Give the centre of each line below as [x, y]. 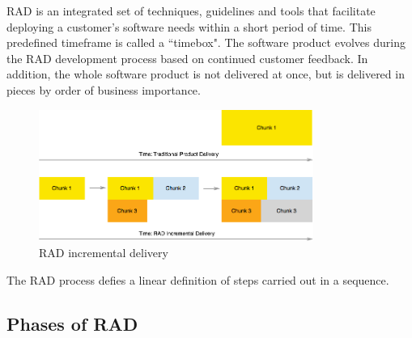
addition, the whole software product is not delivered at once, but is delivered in [206, 74]
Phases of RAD [72, 323]
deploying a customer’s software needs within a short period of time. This [189, 26]
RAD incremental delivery [104, 252]
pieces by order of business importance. [104, 89]
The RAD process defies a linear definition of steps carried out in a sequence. [198, 279]
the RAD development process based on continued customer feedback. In [187, 58]
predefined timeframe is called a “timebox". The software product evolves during [206, 42]
